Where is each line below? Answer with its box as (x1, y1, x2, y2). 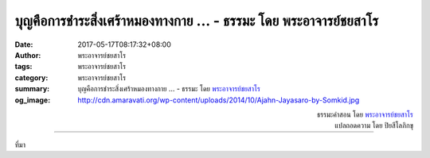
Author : (14, 50, 41, 60)
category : (14, 72, 49, 83)
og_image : (14, 95, 51, 105)
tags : (14, 62, 33, 71)
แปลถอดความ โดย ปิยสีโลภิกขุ (334, 121, 413, 130)
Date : (14, 40, 33, 49)
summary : (14, 84, 50, 94)
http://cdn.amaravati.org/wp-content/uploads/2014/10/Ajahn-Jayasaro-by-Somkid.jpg (77, 95, 360, 105)
